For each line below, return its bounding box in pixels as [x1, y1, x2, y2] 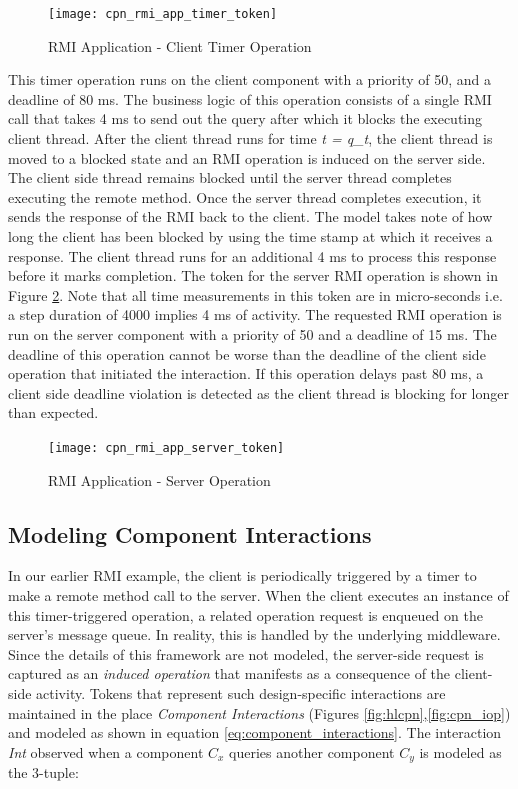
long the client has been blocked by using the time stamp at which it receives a [8, 226, 493, 246]
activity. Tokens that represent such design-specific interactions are [36, 682, 446, 703]
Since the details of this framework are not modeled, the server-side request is [8, 643, 484, 664]
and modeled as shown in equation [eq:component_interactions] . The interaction [8, 722, 502, 743]
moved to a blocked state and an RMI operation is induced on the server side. [8, 147, 486, 168]
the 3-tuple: [8, 762, 79, 783]
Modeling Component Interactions [8, 518, 372, 549]
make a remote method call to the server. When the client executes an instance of [8, 584, 509, 605]
